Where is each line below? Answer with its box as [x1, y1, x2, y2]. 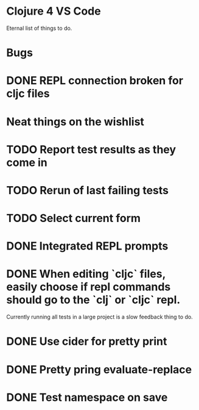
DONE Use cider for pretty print [6, 334, 167, 348]
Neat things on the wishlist [6, 115, 145, 129]
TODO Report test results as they [6, 142, 176, 156]
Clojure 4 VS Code [6, 4, 102, 18]
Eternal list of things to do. [6, 24, 72, 32]
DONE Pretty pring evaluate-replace [6, 362, 192, 376]
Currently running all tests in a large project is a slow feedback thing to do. [6, 313, 193, 321]
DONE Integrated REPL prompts [6, 239, 169, 253]
